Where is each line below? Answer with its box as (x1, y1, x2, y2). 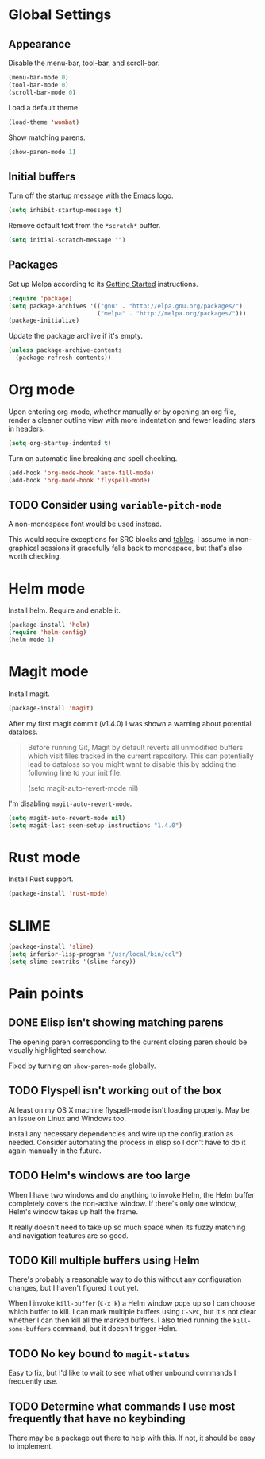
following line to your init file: (27, 768, 122, 777)
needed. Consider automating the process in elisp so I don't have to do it (8, 1137, 246, 1147)
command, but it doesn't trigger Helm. (52, 1324, 178, 1333)
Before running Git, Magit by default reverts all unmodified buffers (27, 742, 244, 752)
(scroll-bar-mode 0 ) (8, 88, 77, 96)
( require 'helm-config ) (8, 629, 87, 637)
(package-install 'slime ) (8, 943, 94, 951)
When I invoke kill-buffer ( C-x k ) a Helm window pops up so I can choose (8, 1298, 255, 1308)
